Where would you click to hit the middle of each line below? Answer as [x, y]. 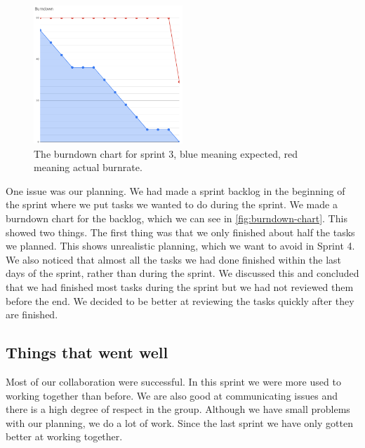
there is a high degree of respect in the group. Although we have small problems [178, 409]
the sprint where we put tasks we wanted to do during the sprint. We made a [172, 204]
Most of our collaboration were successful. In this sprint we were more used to [173, 382]
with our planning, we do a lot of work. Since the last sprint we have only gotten [179, 422]
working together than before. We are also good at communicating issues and [172, 395]
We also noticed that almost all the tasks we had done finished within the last [174, 259]
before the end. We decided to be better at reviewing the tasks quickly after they [180, 300]
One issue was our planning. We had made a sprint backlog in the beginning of [175, 190]
